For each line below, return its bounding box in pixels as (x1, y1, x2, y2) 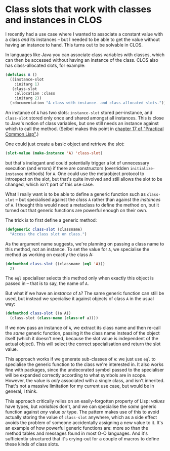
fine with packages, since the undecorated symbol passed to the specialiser (5, 367, 164, 373)
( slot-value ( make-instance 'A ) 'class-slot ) (5, 151, 103, 156)
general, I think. (5, 388, 38, 394)
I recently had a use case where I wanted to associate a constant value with (5, 31, 163, 37)
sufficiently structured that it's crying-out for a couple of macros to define (5, 436, 159, 442)
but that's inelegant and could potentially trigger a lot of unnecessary (5, 159, 150, 166)
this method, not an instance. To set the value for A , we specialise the (5, 246, 150, 252)
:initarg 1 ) (14, 81, 39, 87)
